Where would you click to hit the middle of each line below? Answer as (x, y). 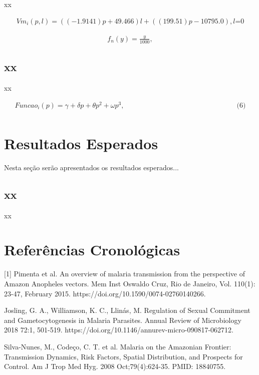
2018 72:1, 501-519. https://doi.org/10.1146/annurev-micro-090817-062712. (119, 330)
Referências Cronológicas (92, 250)
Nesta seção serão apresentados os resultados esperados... (91, 167)
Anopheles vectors (59, 284)
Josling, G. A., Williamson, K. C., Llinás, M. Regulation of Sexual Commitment (127, 310)
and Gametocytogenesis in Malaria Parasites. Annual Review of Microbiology (123, 320)
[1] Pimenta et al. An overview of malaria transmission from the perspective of (124, 274)
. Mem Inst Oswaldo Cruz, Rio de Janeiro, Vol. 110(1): (171, 283)
